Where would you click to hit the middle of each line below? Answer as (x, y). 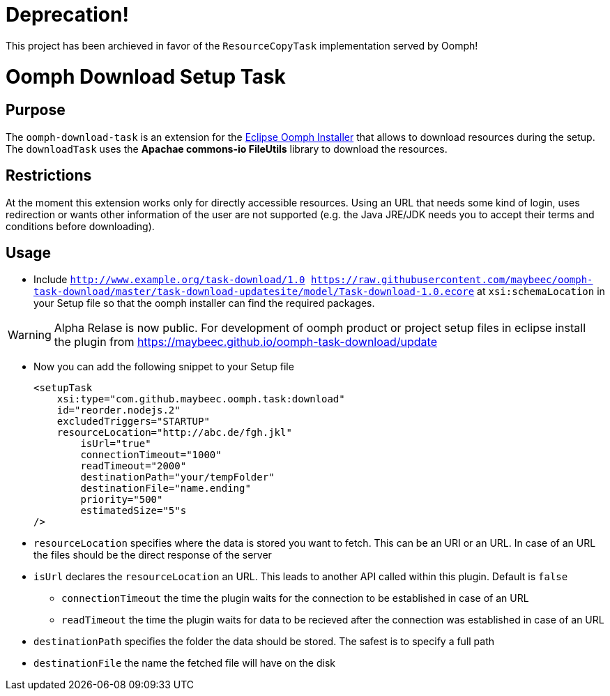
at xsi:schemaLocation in (541, 292)
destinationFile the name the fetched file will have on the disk (184, 663)
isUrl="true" (116, 444)
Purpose (36, 110)
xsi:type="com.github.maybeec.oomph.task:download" (201, 399)
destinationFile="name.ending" (166, 489)
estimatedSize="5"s (134, 511)
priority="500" (122, 500)
